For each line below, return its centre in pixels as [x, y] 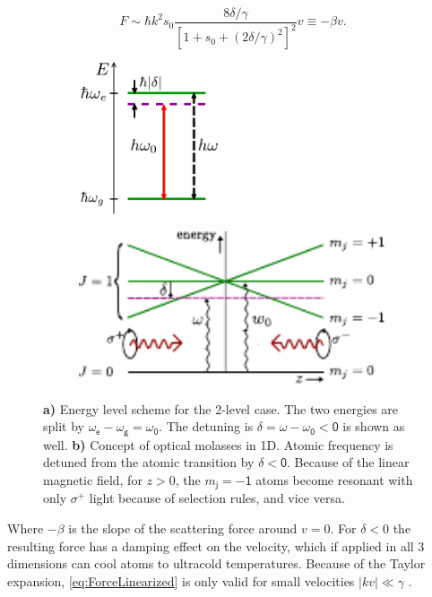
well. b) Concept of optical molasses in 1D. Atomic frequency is [218, 444]
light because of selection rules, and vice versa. [217, 498]
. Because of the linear [348, 462]
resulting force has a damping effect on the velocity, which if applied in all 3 [216, 545]
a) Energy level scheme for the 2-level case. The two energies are [221, 408]
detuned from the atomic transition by [149, 462]
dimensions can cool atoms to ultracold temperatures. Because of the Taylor [216, 563]
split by [64, 426]
